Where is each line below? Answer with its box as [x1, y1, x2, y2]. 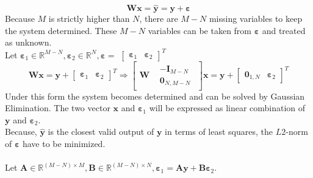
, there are [139, 12, 178, 25]
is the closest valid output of [48, 125, 154, 138]
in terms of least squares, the [165, 125, 273, 138]
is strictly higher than [48, 12, 130, 25]
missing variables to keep [209, 12, 303, 25]
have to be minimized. [22, 137, 106, 149]
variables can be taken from [148, 24, 252, 36]
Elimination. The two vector [5, 101, 110, 114]
